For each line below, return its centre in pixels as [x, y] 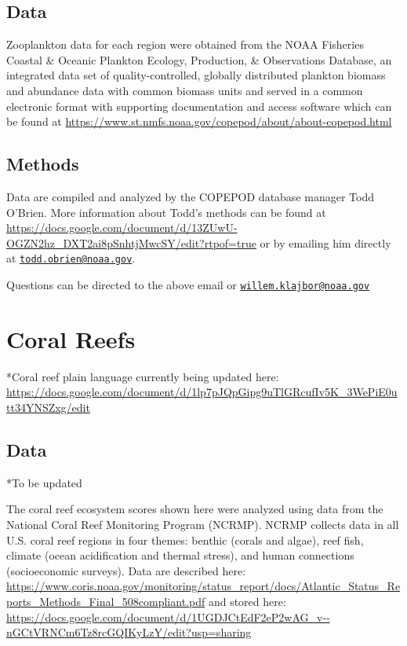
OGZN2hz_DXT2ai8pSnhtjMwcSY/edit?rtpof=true [131, 242]
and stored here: [247, 601]
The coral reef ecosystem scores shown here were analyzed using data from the [195, 509]
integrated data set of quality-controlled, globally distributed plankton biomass [196, 75]
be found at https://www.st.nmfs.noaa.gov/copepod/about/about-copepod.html [199, 121]
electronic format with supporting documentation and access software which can [199, 106]
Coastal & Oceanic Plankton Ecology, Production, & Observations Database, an [199, 59]
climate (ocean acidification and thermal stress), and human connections [180, 555]
